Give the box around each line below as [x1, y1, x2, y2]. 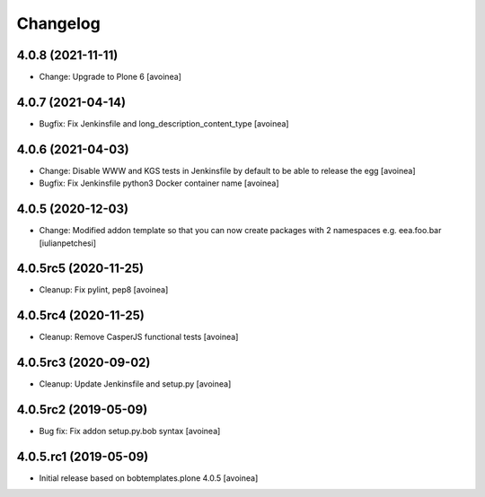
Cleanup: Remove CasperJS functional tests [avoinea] [39, 332, 239, 343]
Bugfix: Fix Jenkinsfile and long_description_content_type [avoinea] [39, 118, 289, 129]
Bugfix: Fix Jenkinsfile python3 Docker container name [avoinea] [39, 178, 279, 188]
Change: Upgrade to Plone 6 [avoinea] [39, 72, 181, 83]
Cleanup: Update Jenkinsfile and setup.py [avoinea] [39, 379, 232, 389]
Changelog [16, 13, 101, 33]
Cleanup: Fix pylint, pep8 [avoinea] [39, 284, 169, 295]
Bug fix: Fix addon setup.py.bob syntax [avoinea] [39, 426, 221, 437]
